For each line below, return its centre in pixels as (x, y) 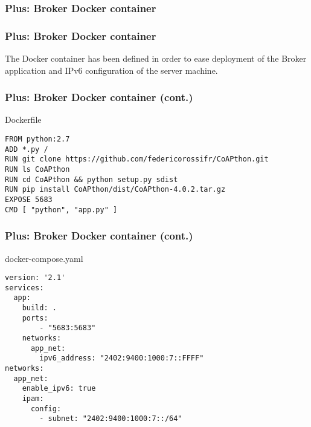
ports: (35, 318)
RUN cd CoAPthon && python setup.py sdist (91, 179)
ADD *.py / (27, 149)
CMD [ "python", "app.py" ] (61, 210)
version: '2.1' (35, 278)
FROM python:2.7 (37, 139)
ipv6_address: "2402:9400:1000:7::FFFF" (122, 358)
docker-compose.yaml (44, 258)
